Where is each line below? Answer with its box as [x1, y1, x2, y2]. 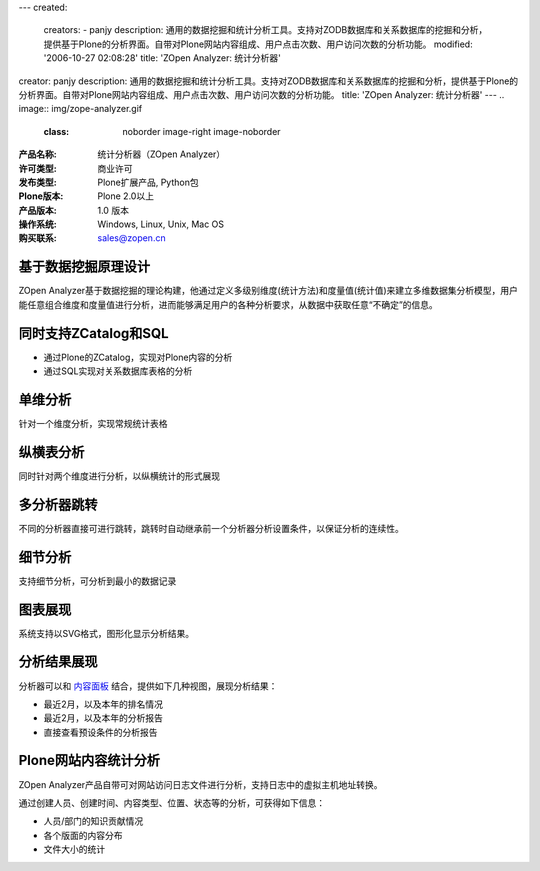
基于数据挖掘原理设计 [18, 258, 150, 275]
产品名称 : [18, 148, 57, 160]
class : [43, 125, 70, 137]
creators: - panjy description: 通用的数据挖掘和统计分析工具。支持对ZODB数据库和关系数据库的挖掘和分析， [43, 24, 488, 36]
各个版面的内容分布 [43, 829, 123, 841]
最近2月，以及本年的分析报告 [43, 712, 164, 724]
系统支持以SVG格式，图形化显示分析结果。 [18, 627, 195, 639]
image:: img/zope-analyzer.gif [18, 103, 143, 115]
